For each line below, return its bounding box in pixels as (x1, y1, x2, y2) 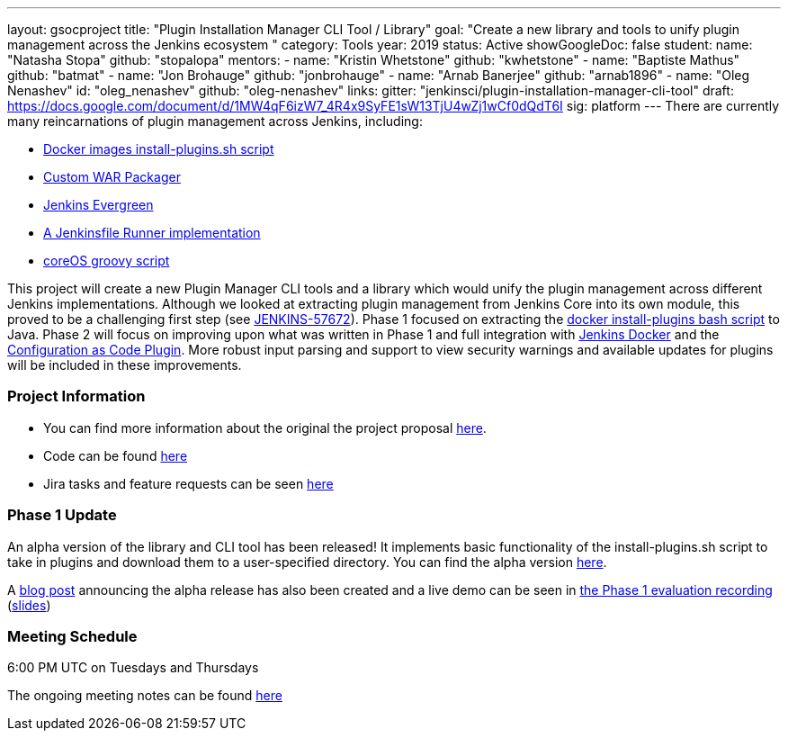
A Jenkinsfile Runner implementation (43, 225, 261, 240)
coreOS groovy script (43, 253, 170, 268)
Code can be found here (43, 447, 188, 463)
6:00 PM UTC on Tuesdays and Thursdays (7, 660, 259, 676)
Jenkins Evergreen (43, 197, 154, 212)
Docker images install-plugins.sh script (43, 141, 274, 157)
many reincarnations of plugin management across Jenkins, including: (7, 113, 423, 129)
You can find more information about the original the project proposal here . (43, 419, 487, 436)
